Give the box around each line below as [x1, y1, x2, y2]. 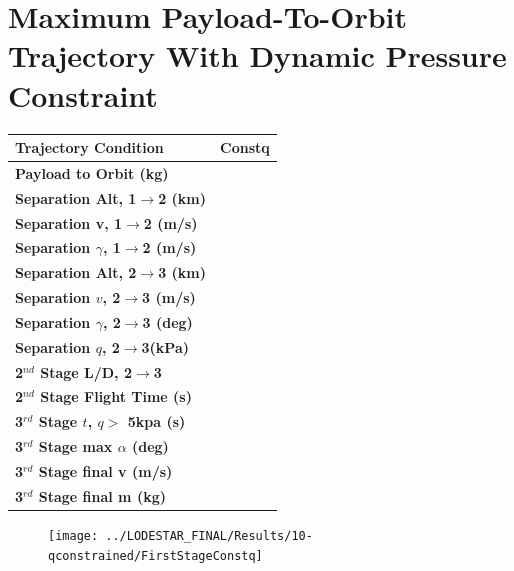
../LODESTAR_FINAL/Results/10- [105, 528, 313, 543]
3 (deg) [142, 311, 193, 332]
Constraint [8, 74, 158, 115]
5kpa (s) [127, 411, 186, 432]
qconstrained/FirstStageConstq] [48, 548, 263, 563]
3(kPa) [141, 336, 189, 357]
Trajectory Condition [15, 137, 164, 157]
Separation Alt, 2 [15, 262, 137, 283]
